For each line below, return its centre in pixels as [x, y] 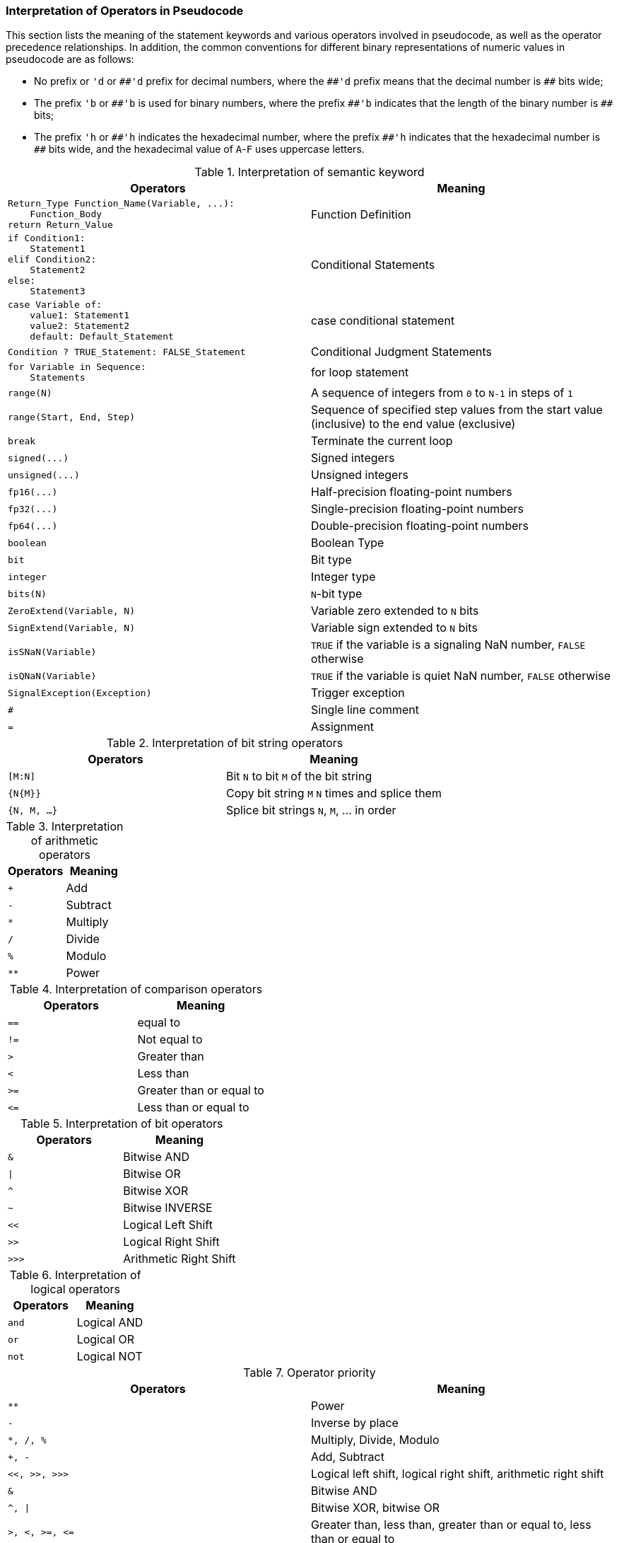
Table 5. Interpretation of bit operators [122, 1124]
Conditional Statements [373, 265]
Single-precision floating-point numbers [417, 509]
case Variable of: [55, 305]
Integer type [343, 577]
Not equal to [170, 1040]
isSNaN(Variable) [52, 652]
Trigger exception [358, 693]
